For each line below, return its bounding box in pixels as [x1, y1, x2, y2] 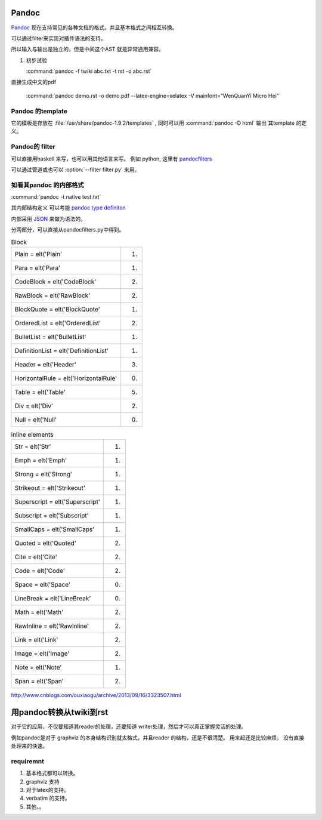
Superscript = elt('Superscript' [14, 498, 101, 506]
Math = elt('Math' [14, 608, 64, 616]
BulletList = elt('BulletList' [14, 333, 86, 341]
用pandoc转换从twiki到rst [11, 707, 109, 717]
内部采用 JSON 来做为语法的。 [11, 215, 86, 222]
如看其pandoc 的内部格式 [11, 181, 84, 189]
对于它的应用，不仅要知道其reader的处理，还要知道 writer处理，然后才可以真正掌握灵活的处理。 [11, 723, 247, 730]
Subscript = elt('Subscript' [14, 511, 89, 520]
